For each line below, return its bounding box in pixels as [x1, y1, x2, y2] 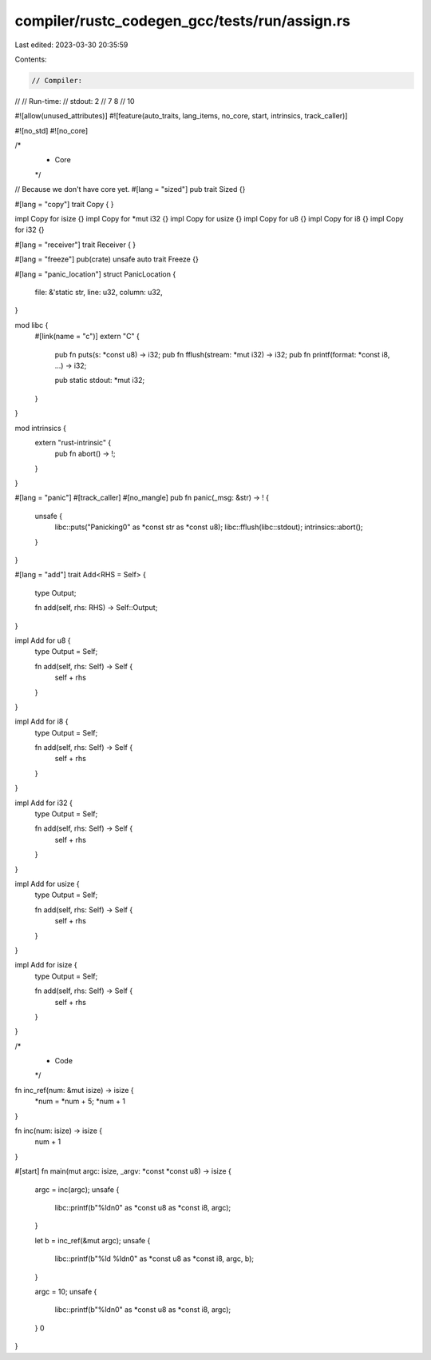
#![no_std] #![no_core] [14, 126, 89, 135]
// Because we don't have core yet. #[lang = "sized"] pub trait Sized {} [14, 185, 246, 194]
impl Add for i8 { [14, 716, 69, 727]
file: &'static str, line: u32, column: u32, [34, 287, 163, 297]
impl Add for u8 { [14, 636, 71, 645]
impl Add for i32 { [14, 798, 73, 808]
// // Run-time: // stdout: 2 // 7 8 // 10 [14, 96, 135, 106]
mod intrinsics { [14, 423, 67, 433]
